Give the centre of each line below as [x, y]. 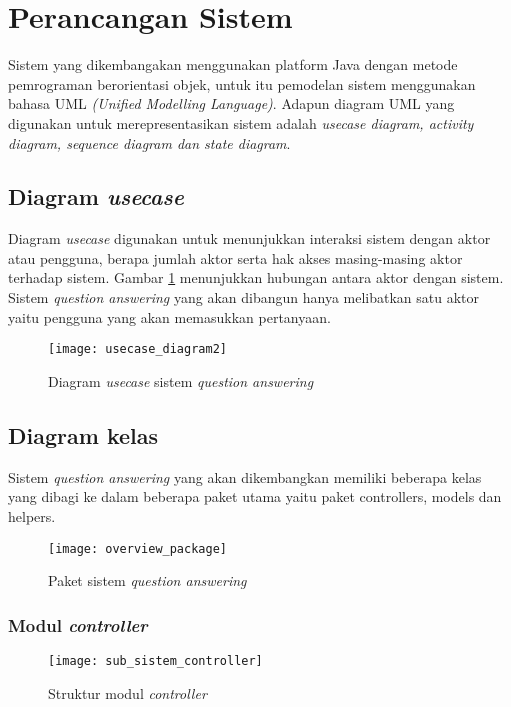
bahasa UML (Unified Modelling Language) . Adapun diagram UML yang [231, 103]
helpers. [32, 515]
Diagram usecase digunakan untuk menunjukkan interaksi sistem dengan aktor [249, 238]
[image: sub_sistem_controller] [155, 660]
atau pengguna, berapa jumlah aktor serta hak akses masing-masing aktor [235, 257]
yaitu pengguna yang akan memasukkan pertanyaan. [169, 316]
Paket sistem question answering [147, 580]
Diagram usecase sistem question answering [181, 380]
